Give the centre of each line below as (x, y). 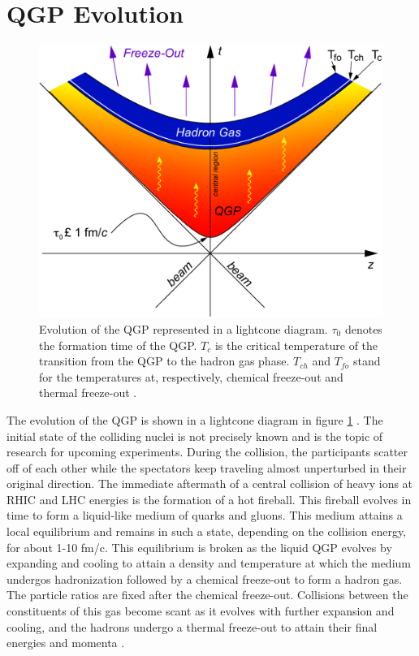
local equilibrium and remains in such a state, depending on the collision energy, (207, 531)
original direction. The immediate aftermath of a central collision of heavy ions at (210, 483)
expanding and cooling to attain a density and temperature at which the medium (209, 563)
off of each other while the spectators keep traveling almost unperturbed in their (207, 467)
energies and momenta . (66, 643)
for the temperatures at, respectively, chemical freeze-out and (191, 376)
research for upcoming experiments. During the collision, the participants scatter (207, 452)
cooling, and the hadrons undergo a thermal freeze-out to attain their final (192, 626)
